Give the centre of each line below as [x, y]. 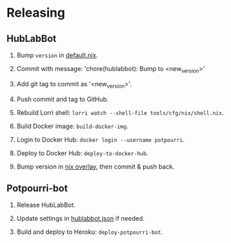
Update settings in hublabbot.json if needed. [81, 219]
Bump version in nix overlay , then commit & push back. [96, 166]
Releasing [36, 13]
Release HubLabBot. [46, 205]
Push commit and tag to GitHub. [62, 99]
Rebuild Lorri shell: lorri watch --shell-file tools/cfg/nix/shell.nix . [120, 112]
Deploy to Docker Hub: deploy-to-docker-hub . [82, 153]
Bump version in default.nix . [57, 55]
